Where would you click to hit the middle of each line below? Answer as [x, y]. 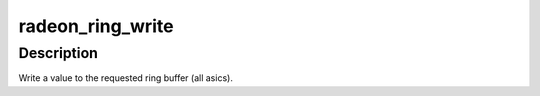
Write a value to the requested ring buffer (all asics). [126, 78]
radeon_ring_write [96, 26]
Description [58, 53]
